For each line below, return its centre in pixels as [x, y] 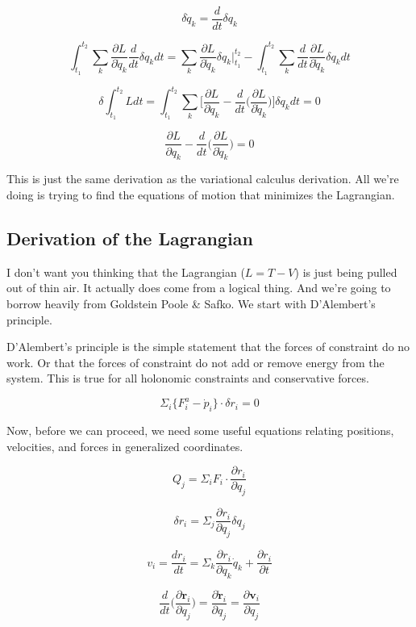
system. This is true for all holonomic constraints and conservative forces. [188, 378]
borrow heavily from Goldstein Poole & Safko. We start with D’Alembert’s [191, 303]
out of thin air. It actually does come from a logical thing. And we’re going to [199, 288]
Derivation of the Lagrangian [130, 238]
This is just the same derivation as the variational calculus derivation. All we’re [203, 179]
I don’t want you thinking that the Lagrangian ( [126, 272]
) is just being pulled [346, 272]
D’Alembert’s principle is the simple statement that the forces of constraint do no [208, 347]
